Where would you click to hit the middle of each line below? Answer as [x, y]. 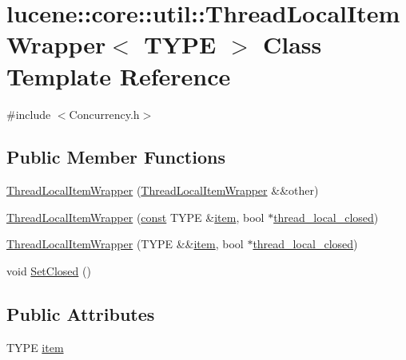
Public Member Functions [116, 157]
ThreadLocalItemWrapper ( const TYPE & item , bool [135, 217]
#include [29, 114]
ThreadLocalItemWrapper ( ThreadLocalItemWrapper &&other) [163, 190]
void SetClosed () [49, 271]
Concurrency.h [104, 114]
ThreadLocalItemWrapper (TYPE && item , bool [125, 244]
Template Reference [119, 75]
